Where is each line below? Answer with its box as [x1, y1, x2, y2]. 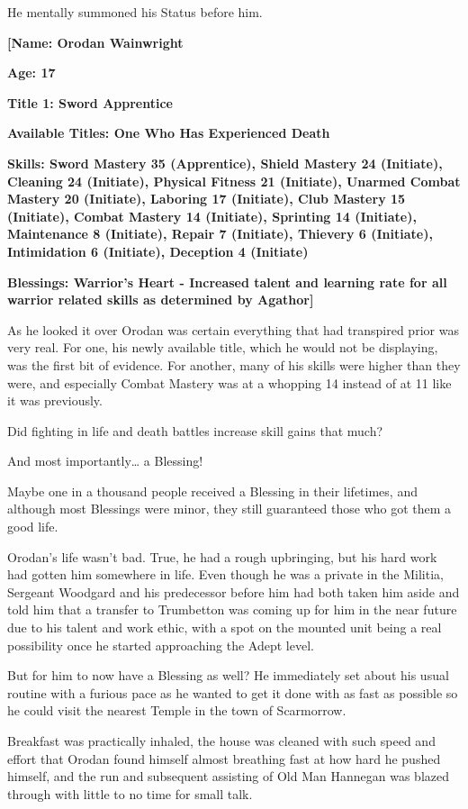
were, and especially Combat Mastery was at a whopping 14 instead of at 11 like [7, 373, 452, 392]
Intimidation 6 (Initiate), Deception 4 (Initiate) [7, 241, 309, 260]
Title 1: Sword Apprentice [7, 93, 173, 112]
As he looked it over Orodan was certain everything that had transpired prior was [7, 320, 459, 339]
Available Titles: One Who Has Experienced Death [7, 123, 330, 142]
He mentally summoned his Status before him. [7, 3, 263, 21]
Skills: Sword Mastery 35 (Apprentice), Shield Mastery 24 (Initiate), [7, 153, 443, 172]
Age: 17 [7, 63, 56, 82]
